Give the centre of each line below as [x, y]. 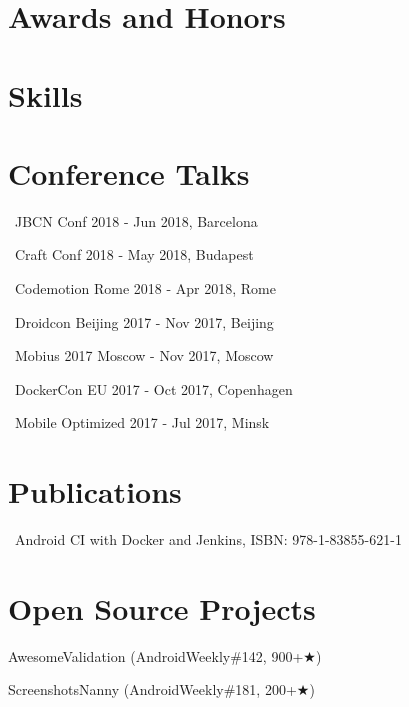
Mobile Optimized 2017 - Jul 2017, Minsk [142, 422]
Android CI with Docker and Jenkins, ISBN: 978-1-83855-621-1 [208, 539]
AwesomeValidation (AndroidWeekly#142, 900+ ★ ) [165, 655]
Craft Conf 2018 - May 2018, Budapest [134, 254]
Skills [45, 94]
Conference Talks [129, 172]
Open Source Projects [162, 607]
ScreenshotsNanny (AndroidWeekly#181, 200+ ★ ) [161, 689]
